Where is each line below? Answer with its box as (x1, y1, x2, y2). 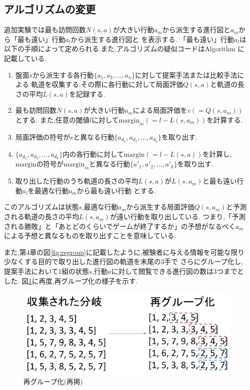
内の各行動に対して (62, 148, 124, 159)
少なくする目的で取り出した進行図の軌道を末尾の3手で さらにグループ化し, (4, 256, 243, 267)
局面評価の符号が (15, 131, 70, 142)
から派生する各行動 (32, 69, 94, 80)
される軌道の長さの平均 (4, 211, 79, 222)
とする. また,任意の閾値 (15, 114, 90, 124)
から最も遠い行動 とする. (77, 185, 156, 195)
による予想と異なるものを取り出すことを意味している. (4, 230, 176, 241)
